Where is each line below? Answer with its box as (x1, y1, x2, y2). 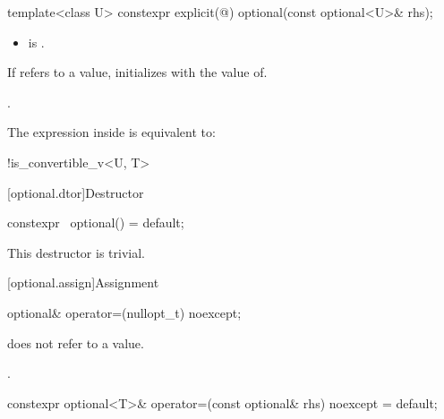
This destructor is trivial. (7, 243, 145, 261)
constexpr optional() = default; (7, 213, 184, 232)
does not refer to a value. (7, 333, 144, 352)
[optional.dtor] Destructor (7, 183, 144, 201)
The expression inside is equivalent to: (7, 123, 216, 141)
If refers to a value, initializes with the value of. (7, 63, 268, 81)
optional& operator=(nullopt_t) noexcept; (7, 303, 242, 321)
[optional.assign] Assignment (7, 273, 159, 292)
